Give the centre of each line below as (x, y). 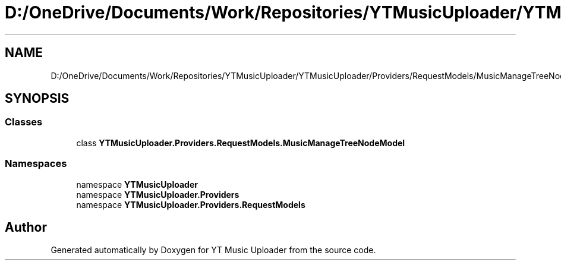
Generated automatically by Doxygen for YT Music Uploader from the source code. (213, 250)
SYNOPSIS (37, 99)
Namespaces (36, 164)
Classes (24, 122)
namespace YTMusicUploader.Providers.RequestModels (191, 204)
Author (26, 227)
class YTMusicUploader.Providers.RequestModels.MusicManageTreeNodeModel (241, 143)
